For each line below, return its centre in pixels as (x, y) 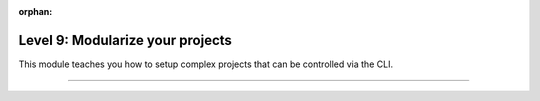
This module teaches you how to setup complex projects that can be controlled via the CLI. (206, 64)
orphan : (35, 11)
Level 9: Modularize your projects (125, 40)
